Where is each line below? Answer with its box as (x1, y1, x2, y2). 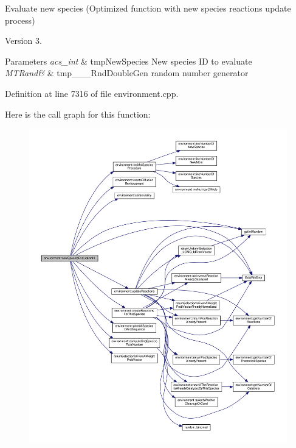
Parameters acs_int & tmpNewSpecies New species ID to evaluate (5, 54, 252, 67)
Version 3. (5, 34, 42, 47)
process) (5, 13, 35, 26)
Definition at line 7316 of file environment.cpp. (5, 87, 179, 99)
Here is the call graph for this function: (5, 107, 151, 120)
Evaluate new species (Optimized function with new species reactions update (5, 2, 291, 14)
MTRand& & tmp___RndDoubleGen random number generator (5, 66, 249, 79)
